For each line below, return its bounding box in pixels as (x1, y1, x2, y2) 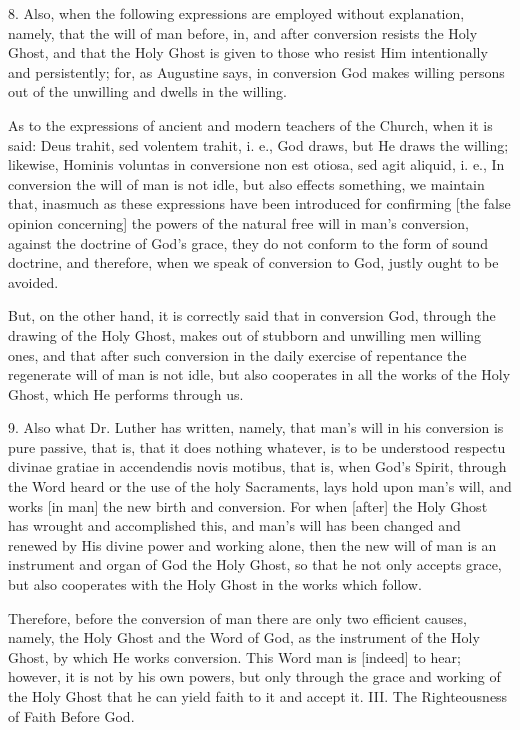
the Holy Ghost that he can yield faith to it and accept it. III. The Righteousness (8, 686, 508, 706)
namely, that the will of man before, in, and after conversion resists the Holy (8, 22, 478, 43)
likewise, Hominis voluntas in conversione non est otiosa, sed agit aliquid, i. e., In (8, 154, 505, 175)
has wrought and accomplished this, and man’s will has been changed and (8, 515, 461, 536)
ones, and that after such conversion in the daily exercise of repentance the (8, 344, 467, 365)
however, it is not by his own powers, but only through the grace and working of (8, 666, 501, 687)
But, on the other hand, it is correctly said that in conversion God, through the (8, 305, 496, 326)
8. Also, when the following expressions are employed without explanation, (8, 3, 465, 23)
